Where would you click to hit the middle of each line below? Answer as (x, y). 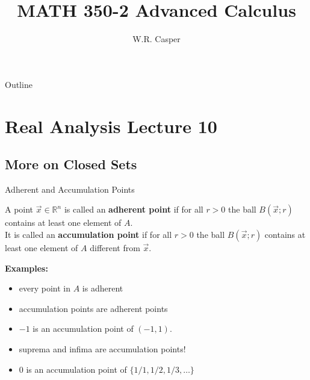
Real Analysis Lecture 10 (111, 126)
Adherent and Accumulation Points (70, 189)
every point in (45, 288)
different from (115, 248)
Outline (19, 84)
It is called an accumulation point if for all (88, 235)
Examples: (26, 268)
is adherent (103, 288)
